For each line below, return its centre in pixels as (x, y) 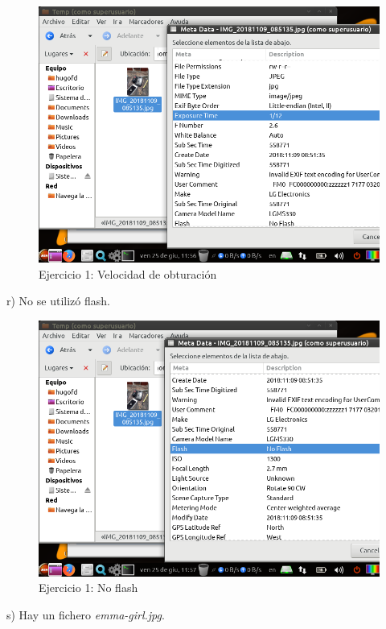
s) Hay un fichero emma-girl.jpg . (86, 614)
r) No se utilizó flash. (58, 301)
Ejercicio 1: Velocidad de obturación (128, 273)
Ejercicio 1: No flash (88, 588)
